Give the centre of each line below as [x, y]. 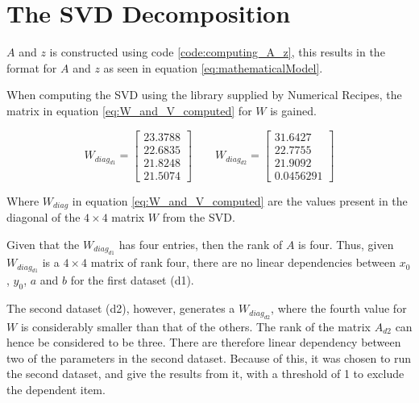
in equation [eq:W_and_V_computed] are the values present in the [240, 200]
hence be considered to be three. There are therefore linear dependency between [204, 342]
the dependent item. [56, 390]
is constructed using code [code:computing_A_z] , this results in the [217, 52]
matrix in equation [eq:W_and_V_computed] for [129, 110]
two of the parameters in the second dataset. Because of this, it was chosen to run [209, 357]
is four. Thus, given [346, 244]
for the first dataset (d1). [132, 280]
